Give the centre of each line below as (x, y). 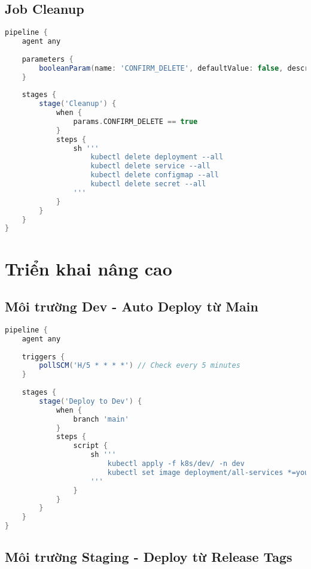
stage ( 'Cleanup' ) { (78, 104)
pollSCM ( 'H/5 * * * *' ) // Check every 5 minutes (140, 366)
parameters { (48, 59)
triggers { (43, 357)
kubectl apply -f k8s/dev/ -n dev (176, 464)
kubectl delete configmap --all (155, 175)
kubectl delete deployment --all (157, 157)
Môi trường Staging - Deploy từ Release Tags (149, 557)
